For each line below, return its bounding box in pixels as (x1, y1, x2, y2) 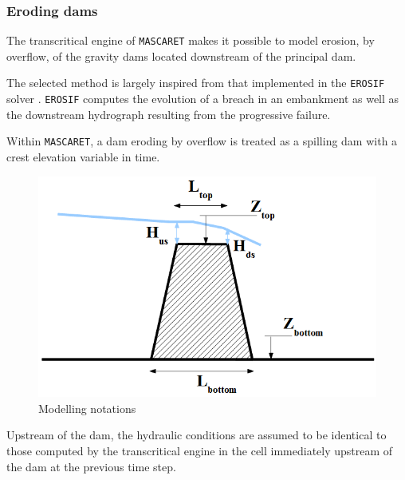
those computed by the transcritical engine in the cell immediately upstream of (6, 442, 393, 458)
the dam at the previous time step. (6, 458, 176, 474)
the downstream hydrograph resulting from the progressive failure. (6, 105, 331, 122)
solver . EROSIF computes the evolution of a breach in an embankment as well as (6, 90, 399, 107)
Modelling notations (38, 399, 136, 416)
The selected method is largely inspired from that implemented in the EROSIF (6, 74, 385, 91)
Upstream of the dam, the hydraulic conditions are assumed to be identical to (6, 426, 387, 443)
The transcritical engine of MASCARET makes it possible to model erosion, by (6, 32, 375, 49)
